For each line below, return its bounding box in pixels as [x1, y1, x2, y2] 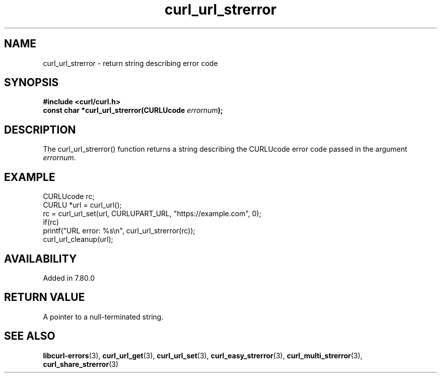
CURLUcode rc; [43, 192, 95, 201]
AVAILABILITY [4, 252, 77, 265]
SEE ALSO [4, 330, 55, 343]
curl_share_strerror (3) [43, 359, 119, 368]
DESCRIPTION [4, 123, 76, 136]
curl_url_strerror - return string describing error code [43, 58, 218, 68]
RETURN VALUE [4, 291, 85, 304]
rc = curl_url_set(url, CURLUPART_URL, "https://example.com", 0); [43, 209, 261, 218]
